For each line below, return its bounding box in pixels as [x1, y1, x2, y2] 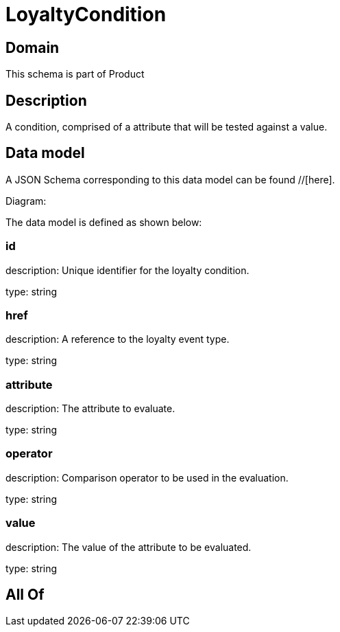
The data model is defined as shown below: [5, 216, 202, 228]
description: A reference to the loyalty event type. [5, 333, 230, 346]
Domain [5, 38, 60, 56]
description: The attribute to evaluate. [5, 403, 175, 415]
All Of [5, 586, 45, 604]
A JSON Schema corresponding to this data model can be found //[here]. [5, 173, 335, 185]
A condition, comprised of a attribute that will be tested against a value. [5, 121, 328, 133]
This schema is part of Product [5, 68, 145, 80]
